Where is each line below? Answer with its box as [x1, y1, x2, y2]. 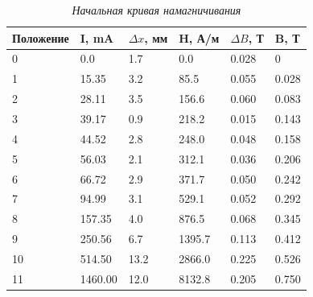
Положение [12, 29, 69, 46]
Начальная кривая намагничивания [72, 2, 241, 18]
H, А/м [179, 29, 220, 46]
